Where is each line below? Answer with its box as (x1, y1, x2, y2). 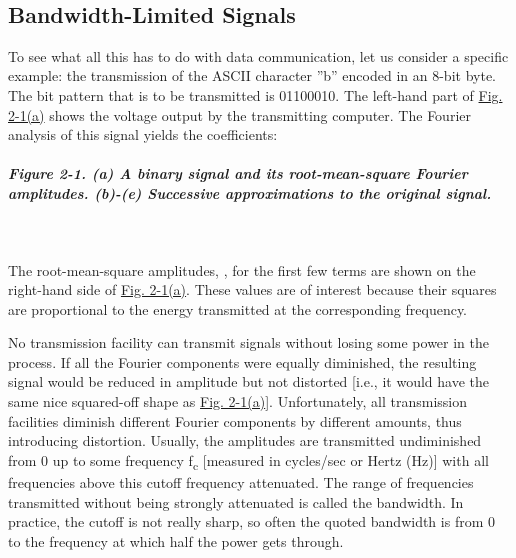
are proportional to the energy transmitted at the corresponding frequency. (8, 298, 468, 319)
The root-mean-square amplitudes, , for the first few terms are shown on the (8, 259, 476, 280)
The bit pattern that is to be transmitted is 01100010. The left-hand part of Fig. (8, 84, 503, 105)
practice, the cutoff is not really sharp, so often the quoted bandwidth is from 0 (8, 511, 495, 532)
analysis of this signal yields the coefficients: (8, 124, 278, 145)
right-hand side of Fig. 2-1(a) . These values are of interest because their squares (8, 279, 497, 300)
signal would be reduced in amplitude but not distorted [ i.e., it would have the (8, 371, 489, 392)
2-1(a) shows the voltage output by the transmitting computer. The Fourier (8, 104, 471, 125)
